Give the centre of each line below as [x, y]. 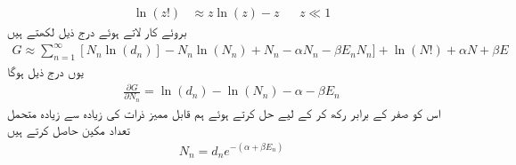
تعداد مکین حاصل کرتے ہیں [69, 130]
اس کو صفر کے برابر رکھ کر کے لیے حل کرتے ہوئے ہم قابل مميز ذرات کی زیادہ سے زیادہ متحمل [224, 112]
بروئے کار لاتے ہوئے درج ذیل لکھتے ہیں [97, 31]
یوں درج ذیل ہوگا [45, 71]
